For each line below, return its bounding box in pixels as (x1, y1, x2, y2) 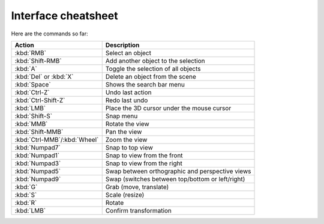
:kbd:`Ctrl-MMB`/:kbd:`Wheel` (14, 135, 99, 144)
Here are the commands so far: (11, 30, 88, 37)
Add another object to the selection (105, 56, 205, 65)
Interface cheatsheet (11, 9, 118, 22)
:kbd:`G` (14, 183, 38, 191)
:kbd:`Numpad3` (14, 159, 61, 168)
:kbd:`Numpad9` (14, 175, 61, 183)
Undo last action (105, 88, 152, 96)
